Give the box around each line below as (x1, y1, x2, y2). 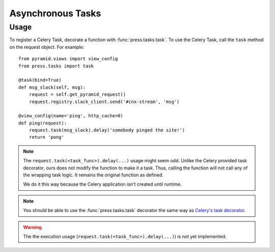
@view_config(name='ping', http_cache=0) (18, 113, 123, 119)
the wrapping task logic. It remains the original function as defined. (23, 172, 164, 178)
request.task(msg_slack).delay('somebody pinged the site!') (29, 128, 185, 133)
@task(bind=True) (18, 77, 62, 83)
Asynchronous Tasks (9, 8, 101, 19)
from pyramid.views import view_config (18, 56, 118, 62)
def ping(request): (18, 120, 67, 126)
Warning (23, 224, 42, 230)
